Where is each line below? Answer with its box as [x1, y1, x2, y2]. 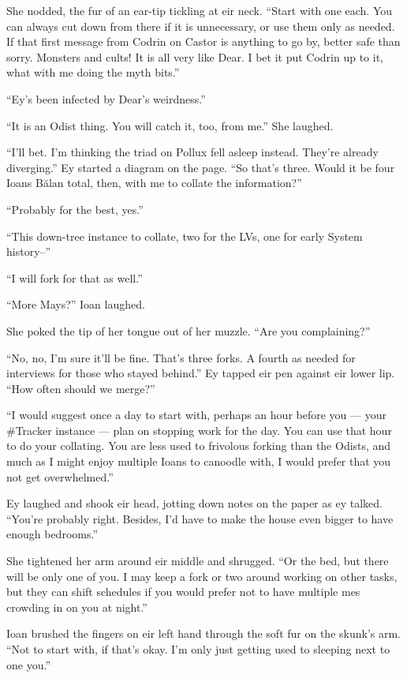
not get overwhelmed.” [6, 468, 114, 485]
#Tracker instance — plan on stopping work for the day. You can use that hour [6, 421, 392, 438]
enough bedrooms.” [6, 526, 99, 542]
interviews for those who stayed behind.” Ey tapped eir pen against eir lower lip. [6, 365, 395, 381]
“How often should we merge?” [6, 380, 155, 396]
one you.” [6, 656, 50, 672]
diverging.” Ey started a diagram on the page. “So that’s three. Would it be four [6, 159, 395, 175]
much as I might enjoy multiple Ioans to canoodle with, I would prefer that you [6, 453, 391, 470]
